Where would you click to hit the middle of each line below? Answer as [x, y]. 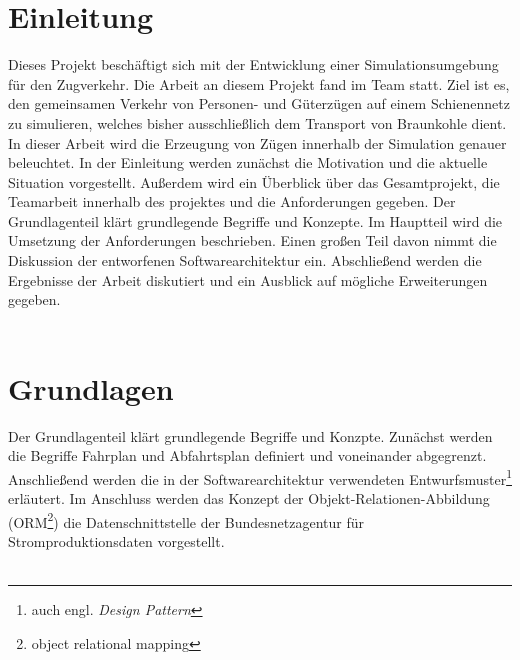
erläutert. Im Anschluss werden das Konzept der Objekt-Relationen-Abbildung [249, 498]
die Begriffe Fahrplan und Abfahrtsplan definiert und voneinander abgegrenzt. [247, 455]
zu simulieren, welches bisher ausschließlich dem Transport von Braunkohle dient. [257, 122]
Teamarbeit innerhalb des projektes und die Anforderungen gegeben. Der [232, 201]
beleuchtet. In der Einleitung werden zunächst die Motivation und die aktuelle [248, 162]
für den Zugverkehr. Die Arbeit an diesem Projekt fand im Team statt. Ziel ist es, [259, 83]
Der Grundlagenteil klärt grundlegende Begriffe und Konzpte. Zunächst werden [250, 435]
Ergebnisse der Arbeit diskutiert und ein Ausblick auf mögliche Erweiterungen [248, 279]
